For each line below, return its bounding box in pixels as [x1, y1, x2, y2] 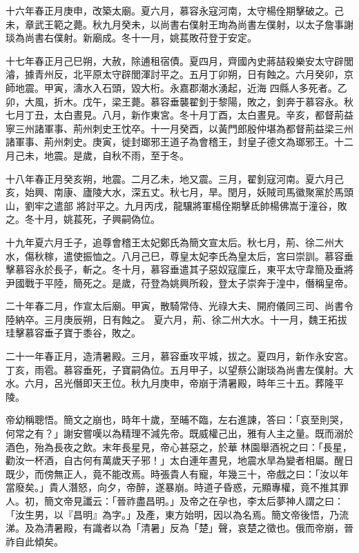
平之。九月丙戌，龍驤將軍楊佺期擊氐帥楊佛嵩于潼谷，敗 [95, 198, 347, 212]
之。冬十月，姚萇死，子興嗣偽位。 [6, 212, 160, 226]
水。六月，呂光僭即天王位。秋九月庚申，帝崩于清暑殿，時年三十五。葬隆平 [6, 376, 344, 390]
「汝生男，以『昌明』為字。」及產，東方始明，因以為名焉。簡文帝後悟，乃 [6, 507, 339, 521]
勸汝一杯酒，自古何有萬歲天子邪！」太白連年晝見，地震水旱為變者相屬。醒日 [6, 453, 353, 467]
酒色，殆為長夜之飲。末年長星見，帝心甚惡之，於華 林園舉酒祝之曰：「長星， [6, 439, 352, 454]
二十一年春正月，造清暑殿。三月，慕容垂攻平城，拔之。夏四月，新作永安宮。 [6, 349, 353, 363]
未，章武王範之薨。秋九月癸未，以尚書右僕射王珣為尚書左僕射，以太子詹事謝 [6, 17, 353, 31]
